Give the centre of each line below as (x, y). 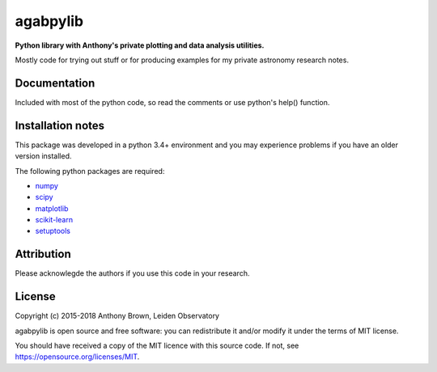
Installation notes (60, 125)
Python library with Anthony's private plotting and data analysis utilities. (140, 45)
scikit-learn (54, 220)
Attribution (43, 254)
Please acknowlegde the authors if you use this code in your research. (132, 273)
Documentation (55, 83)
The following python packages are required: (90, 171)
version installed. (43, 156)
